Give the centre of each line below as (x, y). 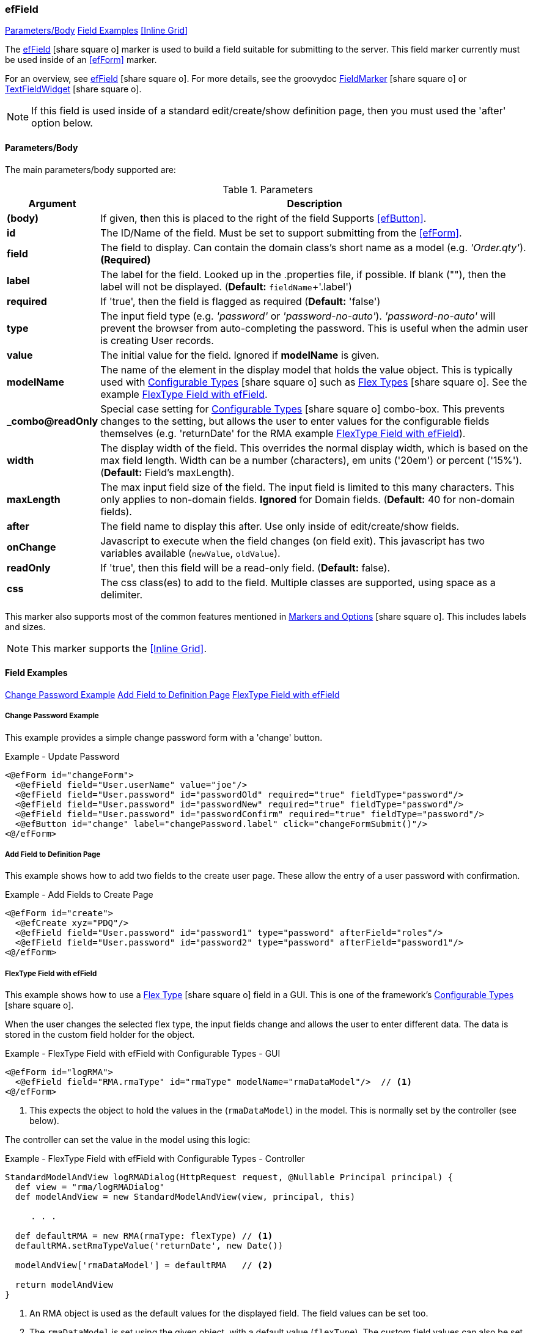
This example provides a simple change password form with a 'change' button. (164, 737)
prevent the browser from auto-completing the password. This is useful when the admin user (314, 328)
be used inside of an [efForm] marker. (81, 60)
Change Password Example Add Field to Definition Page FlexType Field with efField (172, 694)
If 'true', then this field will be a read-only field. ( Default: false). (245, 567)
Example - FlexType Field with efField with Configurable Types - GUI (143, 1054)
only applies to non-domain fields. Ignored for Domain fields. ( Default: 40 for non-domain (308, 499)
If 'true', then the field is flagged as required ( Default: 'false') (241, 301)
